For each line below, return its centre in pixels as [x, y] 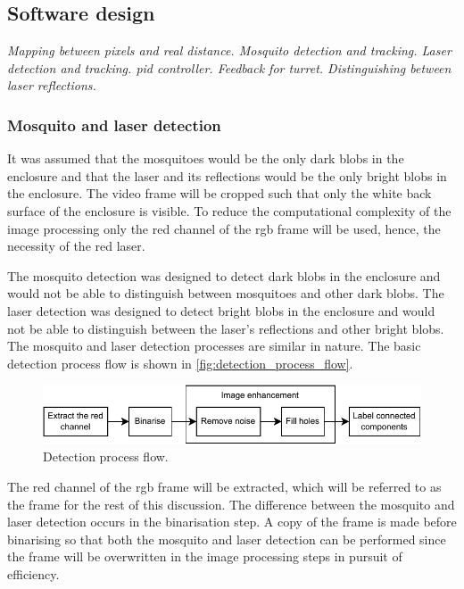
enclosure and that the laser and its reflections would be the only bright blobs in [227, 175]
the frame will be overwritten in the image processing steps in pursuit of [205, 556]
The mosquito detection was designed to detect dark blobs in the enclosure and [224, 275]
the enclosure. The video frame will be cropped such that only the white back [220, 193]
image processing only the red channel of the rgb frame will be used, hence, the [224, 228]
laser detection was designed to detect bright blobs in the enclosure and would [221, 310]
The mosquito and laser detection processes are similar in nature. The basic [214, 346]
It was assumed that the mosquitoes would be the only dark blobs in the [206, 158]
